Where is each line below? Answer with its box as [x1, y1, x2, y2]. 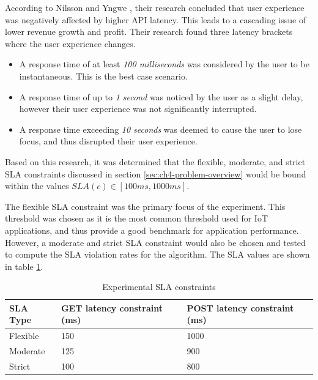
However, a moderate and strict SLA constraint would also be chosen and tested [5, 236, 306, 248]
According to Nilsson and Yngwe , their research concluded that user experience [5, 1, 305, 13]
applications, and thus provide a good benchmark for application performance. [5, 223, 299, 236]
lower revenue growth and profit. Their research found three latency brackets [5, 25, 293, 38]
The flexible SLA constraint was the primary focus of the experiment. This [5, 199, 286, 212]
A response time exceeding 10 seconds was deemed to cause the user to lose [19, 122, 302, 135]
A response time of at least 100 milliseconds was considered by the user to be [19, 58, 309, 70]
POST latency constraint [187, 301, 294, 314]
